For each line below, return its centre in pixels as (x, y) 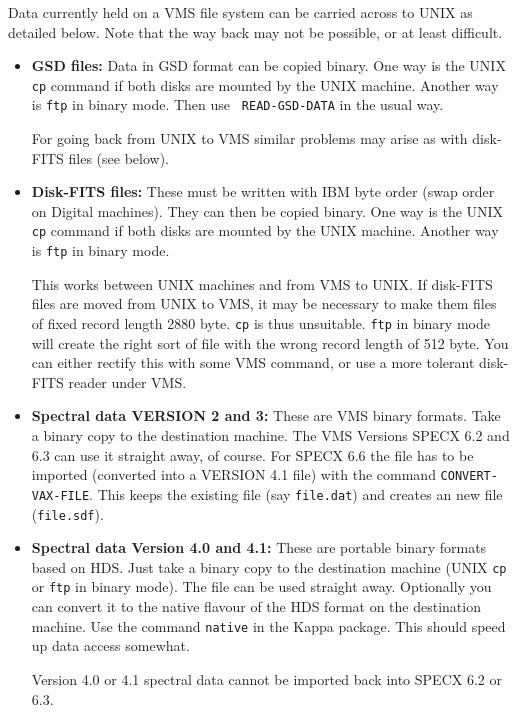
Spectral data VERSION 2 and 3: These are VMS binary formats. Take (266, 415)
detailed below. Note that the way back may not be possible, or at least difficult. (255, 31)
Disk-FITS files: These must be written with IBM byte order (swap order (263, 191)
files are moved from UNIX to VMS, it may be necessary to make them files (264, 303)
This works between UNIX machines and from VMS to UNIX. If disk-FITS (262, 283)
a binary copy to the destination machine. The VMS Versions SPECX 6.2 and (270, 435)
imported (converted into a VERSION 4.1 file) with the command (233, 474)
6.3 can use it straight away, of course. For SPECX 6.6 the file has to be (252, 454)
